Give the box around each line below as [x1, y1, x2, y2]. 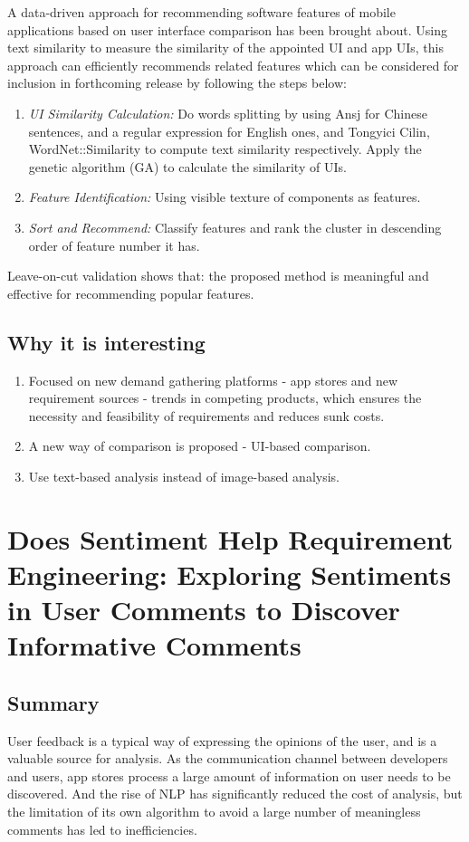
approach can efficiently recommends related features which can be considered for [7, 55, 459, 74]
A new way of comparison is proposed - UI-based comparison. [28, 436, 371, 455]
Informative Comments [7, 627, 301, 664]
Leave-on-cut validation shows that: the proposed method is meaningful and [7, 266, 429, 285]
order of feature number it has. [28, 235, 200, 254]
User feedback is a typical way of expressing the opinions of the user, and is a [7, 731, 437, 750]
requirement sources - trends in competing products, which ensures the [28, 388, 422, 407]
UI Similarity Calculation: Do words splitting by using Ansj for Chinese [28, 103, 427, 122]
